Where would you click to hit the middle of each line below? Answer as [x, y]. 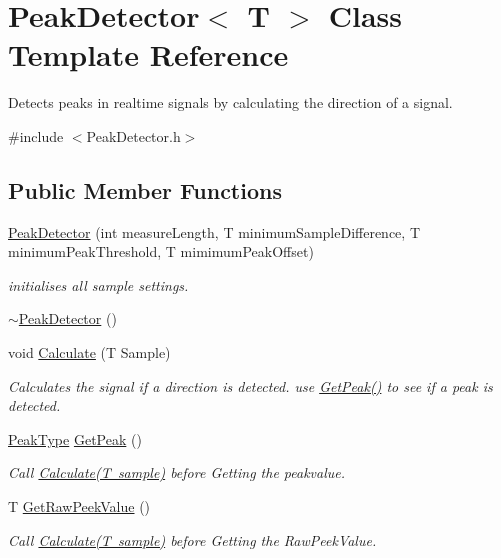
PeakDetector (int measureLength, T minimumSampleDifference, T [214, 231]
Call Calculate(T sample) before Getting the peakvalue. [177, 472]
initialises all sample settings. [98, 284]
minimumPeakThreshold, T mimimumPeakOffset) [161, 251]
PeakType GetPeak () [75, 438]
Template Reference [148, 54]
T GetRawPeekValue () [79, 506]
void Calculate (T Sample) [89, 352]
